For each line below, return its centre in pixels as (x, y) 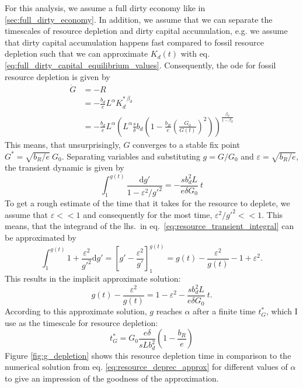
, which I (282, 311)
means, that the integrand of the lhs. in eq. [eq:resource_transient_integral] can (149, 226)
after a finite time (224, 311)
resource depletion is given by (58, 76)
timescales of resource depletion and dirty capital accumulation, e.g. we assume (146, 31)
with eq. (195, 53)
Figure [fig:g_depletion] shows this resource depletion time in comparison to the (148, 355)
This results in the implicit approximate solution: (93, 278)
